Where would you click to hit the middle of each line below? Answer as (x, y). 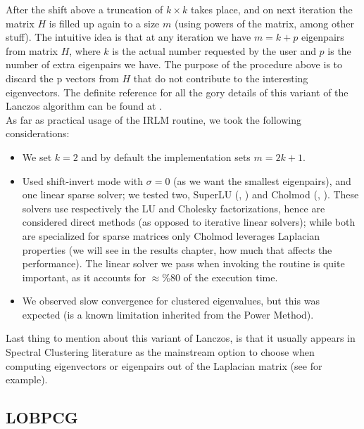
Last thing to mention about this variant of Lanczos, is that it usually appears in (181, 338)
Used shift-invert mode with (83, 180)
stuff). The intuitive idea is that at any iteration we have (128, 37)
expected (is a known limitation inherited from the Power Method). (168, 314)
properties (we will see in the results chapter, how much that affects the (177, 249)
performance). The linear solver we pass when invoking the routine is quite (183, 263)
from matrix (32, 50)
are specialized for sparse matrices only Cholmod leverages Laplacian (171, 235)
